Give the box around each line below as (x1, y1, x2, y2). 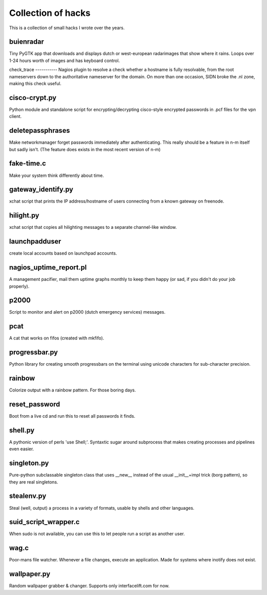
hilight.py (9, 211, 40, 220)
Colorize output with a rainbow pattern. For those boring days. (9, 387, 136, 393)
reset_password (9, 400, 60, 408)
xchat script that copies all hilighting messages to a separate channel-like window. (9, 224, 177, 230)
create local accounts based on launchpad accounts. (9, 250, 117, 256)
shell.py (9, 426, 35, 434)
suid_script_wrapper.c (9, 518, 80, 526)
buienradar (9, 38, 44, 46)
